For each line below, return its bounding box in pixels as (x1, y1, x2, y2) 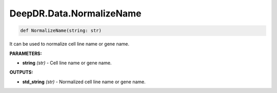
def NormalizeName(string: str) (20, 28, 102, 33)
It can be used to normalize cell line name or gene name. (9, 41, 130, 47)
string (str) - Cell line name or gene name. (22, 60, 112, 66)
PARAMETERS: (9, 50, 42, 57)
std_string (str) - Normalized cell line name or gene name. (22, 79, 146, 85)
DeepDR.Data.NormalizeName (9, 8, 142, 19)
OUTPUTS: (9, 69, 33, 76)
